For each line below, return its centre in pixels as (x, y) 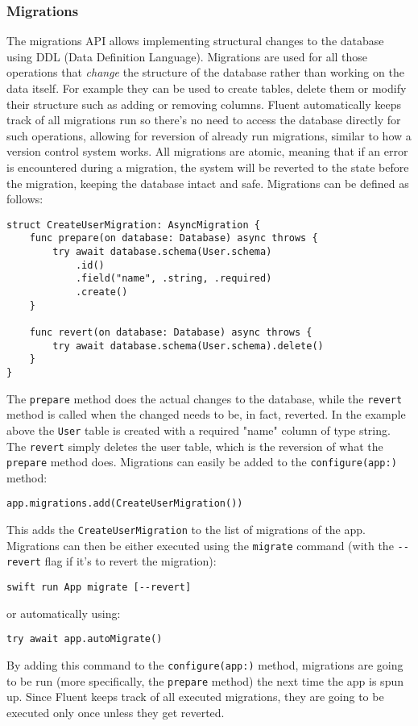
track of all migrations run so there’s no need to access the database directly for (204, 120)
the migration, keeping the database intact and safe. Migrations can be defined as (208, 183)
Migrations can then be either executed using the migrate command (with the (200, 545)
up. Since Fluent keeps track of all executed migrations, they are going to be (195, 697)
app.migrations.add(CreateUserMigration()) (125, 504)
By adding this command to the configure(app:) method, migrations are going (205, 664)
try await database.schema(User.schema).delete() (188, 346)
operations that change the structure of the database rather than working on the (205, 72)
